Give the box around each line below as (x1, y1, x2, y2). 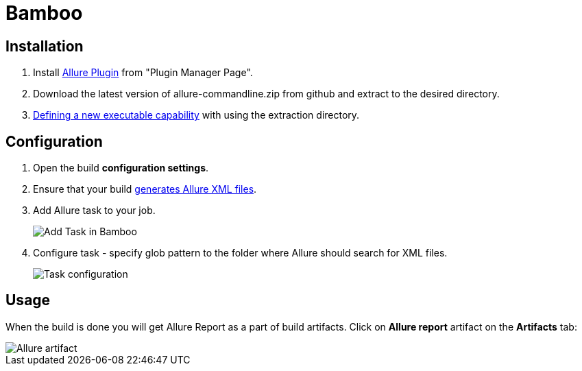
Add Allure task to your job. (33, 204, 156, 217)
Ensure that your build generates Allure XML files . (33, 183, 257, 195)
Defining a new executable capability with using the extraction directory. (33, 109, 360, 121)
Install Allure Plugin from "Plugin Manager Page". (33, 67, 253, 79)
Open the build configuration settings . (33, 162, 209, 174)
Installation (5, 37, 84, 55)
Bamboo (5, 1, 83, 25)
